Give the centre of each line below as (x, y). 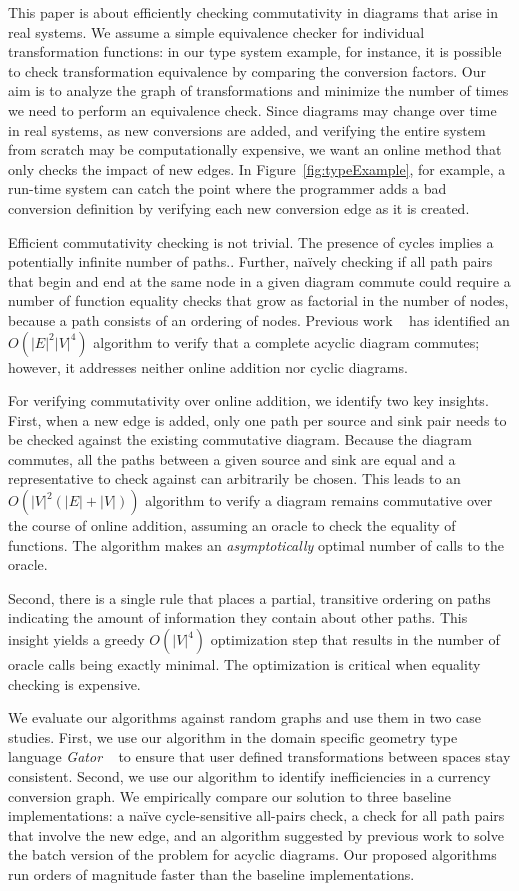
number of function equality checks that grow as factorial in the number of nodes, (258, 300)
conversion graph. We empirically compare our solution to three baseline (230, 795)
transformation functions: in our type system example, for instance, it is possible (255, 51)
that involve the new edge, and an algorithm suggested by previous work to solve (256, 834)
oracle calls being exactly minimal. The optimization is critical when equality (244, 664)
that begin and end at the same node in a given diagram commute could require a (259, 280)
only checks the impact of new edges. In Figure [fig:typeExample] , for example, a (257, 168)
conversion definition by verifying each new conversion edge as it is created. (239, 207)
